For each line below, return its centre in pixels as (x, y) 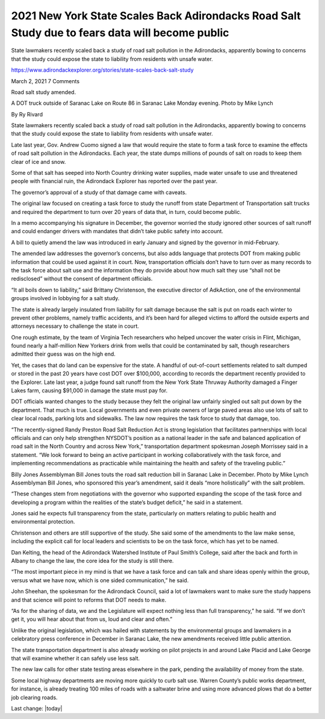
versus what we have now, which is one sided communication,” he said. (100, 580)
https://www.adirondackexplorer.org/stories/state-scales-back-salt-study (102, 70)
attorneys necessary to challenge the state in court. (75, 326)
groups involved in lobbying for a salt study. (65, 298)
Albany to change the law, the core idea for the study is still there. (92, 561)
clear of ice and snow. (39, 162)
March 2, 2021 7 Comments (45, 81)
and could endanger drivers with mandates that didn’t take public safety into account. (117, 231)
